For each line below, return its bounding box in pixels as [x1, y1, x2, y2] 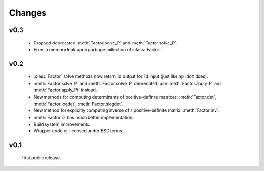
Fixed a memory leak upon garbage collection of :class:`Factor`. [33, 46, 162, 52]
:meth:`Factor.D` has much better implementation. [33, 114, 134, 120]
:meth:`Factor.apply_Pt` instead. [33, 87, 97, 93]
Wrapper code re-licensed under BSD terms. [33, 128, 124, 134]
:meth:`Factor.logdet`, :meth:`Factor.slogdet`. [33, 101, 124, 107]
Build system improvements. [33, 121, 90, 127]
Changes [9, 7, 46, 18]
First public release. [21, 154, 61, 161]
